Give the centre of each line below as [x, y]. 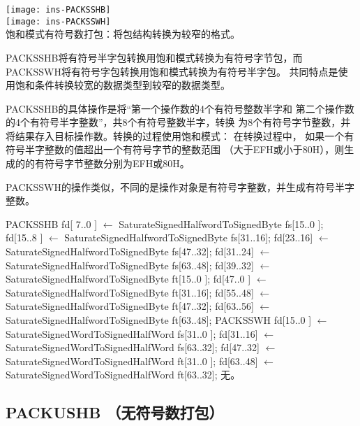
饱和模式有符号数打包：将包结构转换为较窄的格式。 [123, 34]
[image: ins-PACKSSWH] [58, 21]
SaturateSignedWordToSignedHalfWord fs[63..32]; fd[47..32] [133, 347]
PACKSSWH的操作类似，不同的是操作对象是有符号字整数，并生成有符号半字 [180, 186]
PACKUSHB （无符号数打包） [115, 412]
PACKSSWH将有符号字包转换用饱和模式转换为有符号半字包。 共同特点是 [172, 71]
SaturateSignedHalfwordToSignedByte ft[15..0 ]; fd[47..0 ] [128, 279]
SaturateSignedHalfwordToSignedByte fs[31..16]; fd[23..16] [189, 237]
